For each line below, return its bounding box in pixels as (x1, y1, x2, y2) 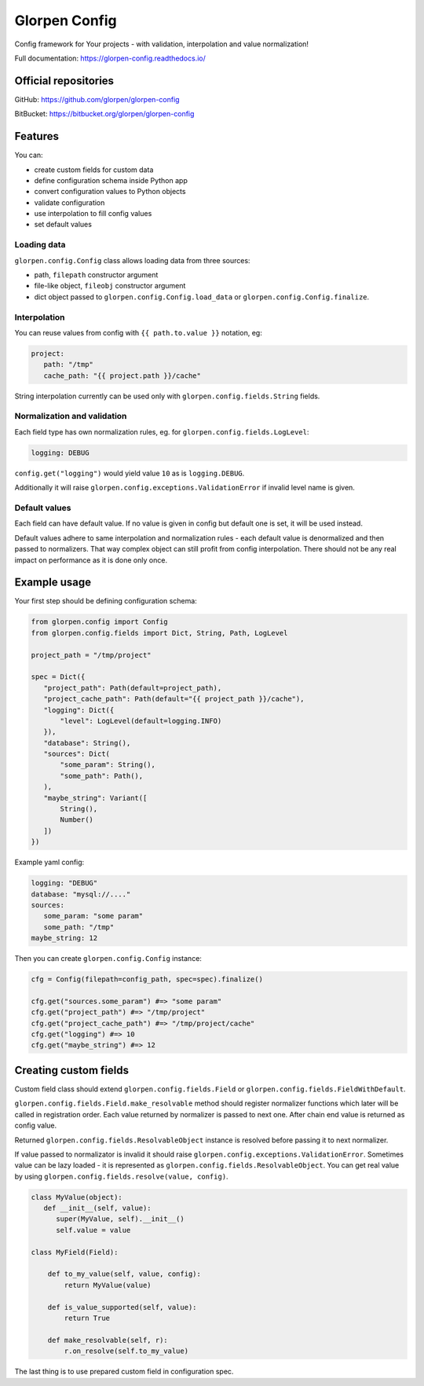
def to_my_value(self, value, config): (47, 1270, 202, 1278)
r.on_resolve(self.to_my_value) (64, 1347, 188, 1355)
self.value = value (56, 1226, 131, 1234)
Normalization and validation (14, 411, 127, 422)
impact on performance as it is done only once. (14, 555, 168, 565)
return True (64, 1313, 110, 1322)
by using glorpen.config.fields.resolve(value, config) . (14, 1171, 228, 1181)
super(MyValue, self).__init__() (56, 1215, 185, 1223)
